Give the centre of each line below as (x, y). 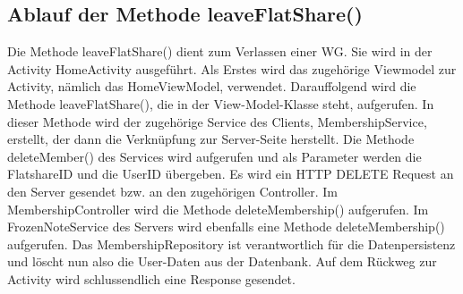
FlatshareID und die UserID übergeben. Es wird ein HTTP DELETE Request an (231, 174)
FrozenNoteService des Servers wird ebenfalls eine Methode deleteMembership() (226, 227)
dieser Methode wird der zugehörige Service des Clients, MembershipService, (217, 121)
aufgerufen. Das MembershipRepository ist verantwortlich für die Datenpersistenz (231, 244)
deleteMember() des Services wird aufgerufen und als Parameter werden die (214, 156)
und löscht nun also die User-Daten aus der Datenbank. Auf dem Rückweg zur (222, 261)
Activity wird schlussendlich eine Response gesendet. (151, 278)
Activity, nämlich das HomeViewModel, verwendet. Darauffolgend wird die (212, 86)
